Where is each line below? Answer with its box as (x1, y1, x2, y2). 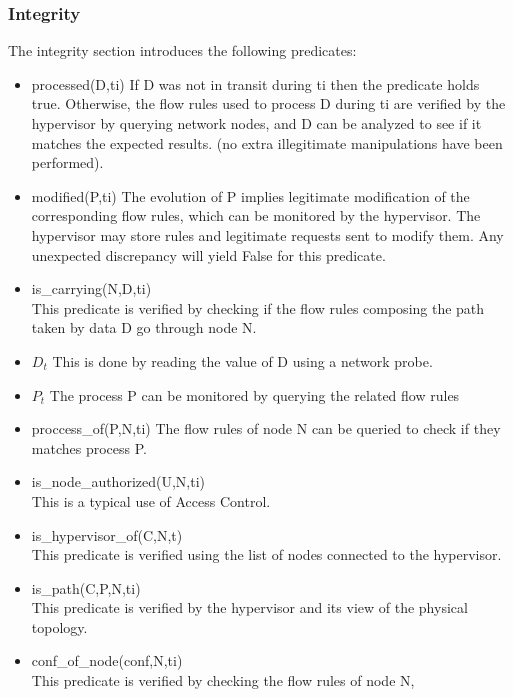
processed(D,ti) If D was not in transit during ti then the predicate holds (31, 73, 480, 94)
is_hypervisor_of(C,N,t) (31, 524, 183, 545)
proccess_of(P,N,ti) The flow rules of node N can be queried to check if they (31, 418, 501, 439)
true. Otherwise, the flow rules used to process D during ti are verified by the (31, 93, 506, 114)
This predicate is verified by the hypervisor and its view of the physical (31, 597, 468, 618)
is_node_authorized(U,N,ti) (31, 471, 206, 492)
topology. (31, 616, 88, 637)
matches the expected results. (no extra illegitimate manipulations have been (31, 132, 503, 153)
